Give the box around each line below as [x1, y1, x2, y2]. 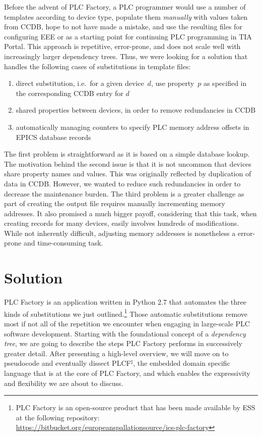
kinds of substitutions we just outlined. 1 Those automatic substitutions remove [4, 307, 247, 319]
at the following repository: [16, 412, 100, 422]
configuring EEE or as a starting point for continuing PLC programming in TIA [4, 31, 252, 41]
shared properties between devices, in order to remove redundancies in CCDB [16, 105, 256, 115]
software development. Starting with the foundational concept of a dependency [4, 328, 246, 338]
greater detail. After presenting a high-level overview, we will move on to [4, 348, 229, 358]
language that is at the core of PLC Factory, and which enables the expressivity [4, 368, 250, 378]
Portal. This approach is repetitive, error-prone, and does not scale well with [4, 41, 241, 52]
